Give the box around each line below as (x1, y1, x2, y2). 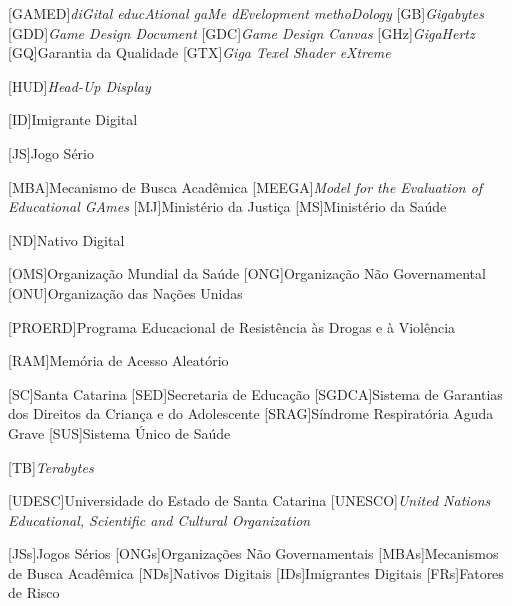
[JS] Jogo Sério (8, 142, 95, 163)
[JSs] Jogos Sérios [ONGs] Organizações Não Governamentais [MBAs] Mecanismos (8, 543, 499, 564)
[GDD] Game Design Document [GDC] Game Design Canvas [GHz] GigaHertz (8, 22, 475, 43)
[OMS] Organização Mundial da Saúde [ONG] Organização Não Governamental (8, 263, 486, 284)
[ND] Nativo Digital (8, 229, 125, 250)
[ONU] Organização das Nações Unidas (8, 282, 243, 303)
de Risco (8, 582, 60, 603)
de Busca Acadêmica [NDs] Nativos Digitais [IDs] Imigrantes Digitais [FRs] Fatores (8, 562, 504, 583)
